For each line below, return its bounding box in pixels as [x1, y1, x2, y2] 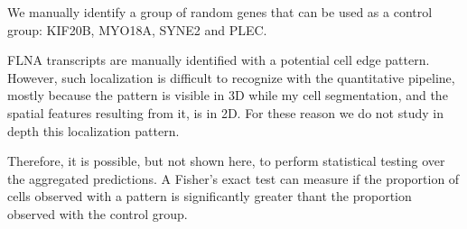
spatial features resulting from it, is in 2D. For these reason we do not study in [7, 103, 444, 122]
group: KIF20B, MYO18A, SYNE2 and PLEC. [7, 20, 267, 39]
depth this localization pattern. [7, 121, 180, 140]
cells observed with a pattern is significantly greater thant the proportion [7, 187, 412, 206]
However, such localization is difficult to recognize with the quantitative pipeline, [7, 68, 455, 87]
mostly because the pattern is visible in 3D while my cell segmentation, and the [7, 86, 448, 105]
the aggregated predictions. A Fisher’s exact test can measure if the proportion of [7, 169, 460, 188]
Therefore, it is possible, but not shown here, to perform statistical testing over [7, 151, 445, 170]
